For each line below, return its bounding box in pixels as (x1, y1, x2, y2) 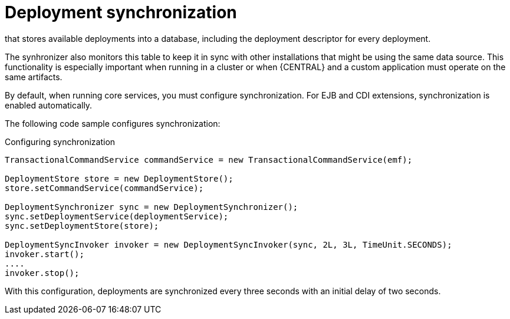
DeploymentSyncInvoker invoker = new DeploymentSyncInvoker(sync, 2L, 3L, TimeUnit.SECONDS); (5, 239, 452, 249)
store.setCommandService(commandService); (5, 183, 204, 193)
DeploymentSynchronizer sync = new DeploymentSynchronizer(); (5, 202, 298, 212)
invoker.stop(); (5, 268, 80, 278)
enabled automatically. (5, 100, 93, 110)
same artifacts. (5, 71, 62, 82)
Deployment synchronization (5, 2, 237, 22)
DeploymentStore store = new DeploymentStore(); (5, 173, 233, 183)
